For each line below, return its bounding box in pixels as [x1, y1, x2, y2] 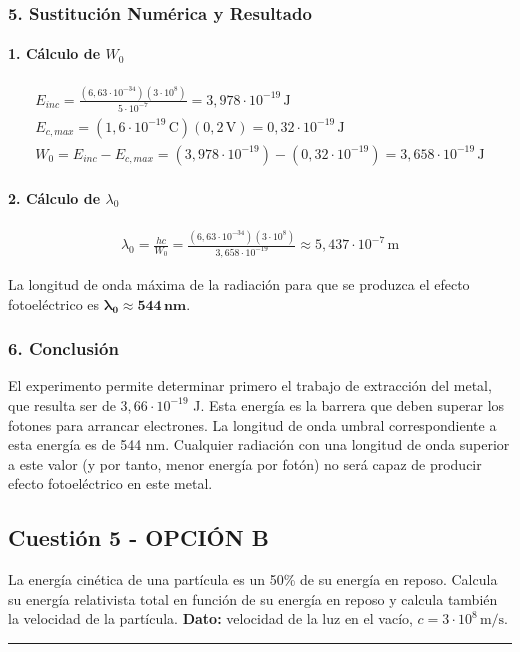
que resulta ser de [8, 394, 116, 415]
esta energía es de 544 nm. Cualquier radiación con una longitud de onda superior [8, 434, 510, 455]
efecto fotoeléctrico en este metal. [8, 473, 213, 494]
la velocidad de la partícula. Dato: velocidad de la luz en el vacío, [8, 608, 413, 629]
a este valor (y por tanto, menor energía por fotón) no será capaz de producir [8, 453, 482, 474]
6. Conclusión [8, 336, 119, 361]
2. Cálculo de [8, 187, 101, 208]
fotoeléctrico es [8, 293, 100, 314]
